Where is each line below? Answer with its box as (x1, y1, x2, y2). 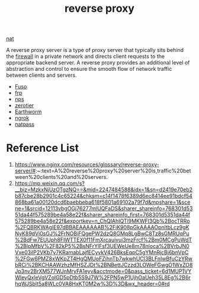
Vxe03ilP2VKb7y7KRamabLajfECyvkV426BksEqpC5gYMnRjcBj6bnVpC (14, 249, 189, 256)
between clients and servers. (6, 71, 77, 79)
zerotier (14, 102, 34, 109)
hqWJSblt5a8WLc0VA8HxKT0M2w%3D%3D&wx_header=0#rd (14, 280, 170, 288)
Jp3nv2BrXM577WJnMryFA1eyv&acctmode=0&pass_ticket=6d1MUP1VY (14, 268, 192, 275)
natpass (14, 121, 34, 128)
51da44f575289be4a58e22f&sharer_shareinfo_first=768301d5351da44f (14, 211, 191, 219)
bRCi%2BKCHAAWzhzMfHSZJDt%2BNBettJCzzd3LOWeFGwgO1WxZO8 (14, 262, 193, 269)
